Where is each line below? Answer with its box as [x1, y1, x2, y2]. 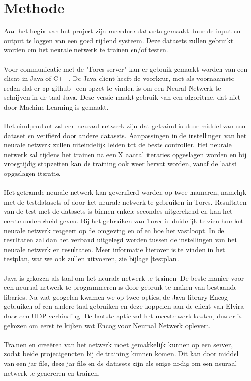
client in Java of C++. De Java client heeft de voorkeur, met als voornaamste [4, 73, 234, 83]
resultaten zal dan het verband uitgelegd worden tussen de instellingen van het [4, 235, 237, 245]
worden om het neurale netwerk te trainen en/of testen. [4, 45, 168, 55]
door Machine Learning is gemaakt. [4, 101, 109, 111]
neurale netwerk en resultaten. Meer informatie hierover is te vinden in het [4, 244, 225, 254]
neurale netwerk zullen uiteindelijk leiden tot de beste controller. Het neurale [4, 140, 232, 150]
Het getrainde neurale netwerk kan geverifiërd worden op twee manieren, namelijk [4, 187, 247, 197]
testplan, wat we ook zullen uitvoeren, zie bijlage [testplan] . [4, 254, 180, 264]
